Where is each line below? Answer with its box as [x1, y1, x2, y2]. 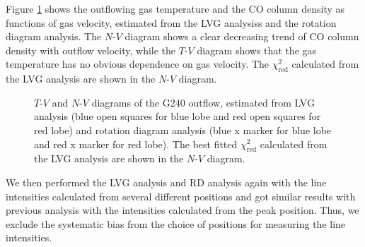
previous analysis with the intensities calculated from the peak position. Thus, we [6, 203, 359, 217]
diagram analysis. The [6, 29, 102, 44]
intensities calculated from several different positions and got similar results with [6, 188, 356, 203]
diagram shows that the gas [197, 42, 317, 57]
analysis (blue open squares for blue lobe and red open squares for [34, 109, 321, 123]
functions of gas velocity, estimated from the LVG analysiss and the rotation [6, 15, 337, 30]
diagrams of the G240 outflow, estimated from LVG [91, 95, 315, 109]
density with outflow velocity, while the [6, 42, 176, 57]
